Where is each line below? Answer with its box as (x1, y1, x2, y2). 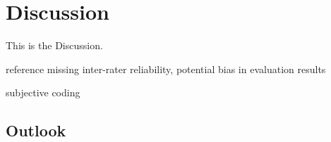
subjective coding (6, 85, 80, 100)
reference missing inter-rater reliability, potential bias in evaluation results (6, 61, 326, 76)
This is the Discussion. (6, 38, 103, 53)
